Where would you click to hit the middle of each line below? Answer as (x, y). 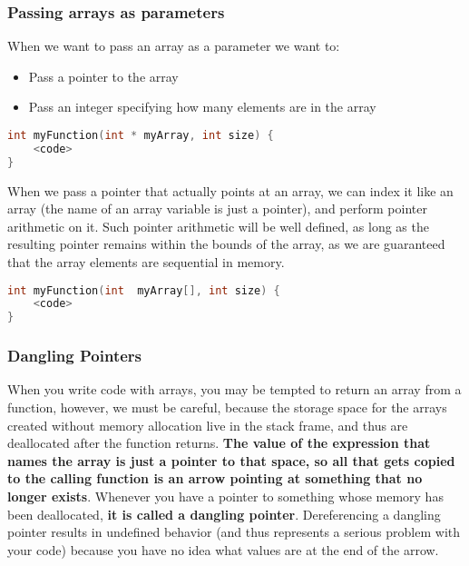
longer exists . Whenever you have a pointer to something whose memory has (225, 496)
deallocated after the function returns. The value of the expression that (219, 443)
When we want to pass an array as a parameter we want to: (174, 46)
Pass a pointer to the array (103, 76)
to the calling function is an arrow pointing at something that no (215, 478)
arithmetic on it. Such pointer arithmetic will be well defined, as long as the (218, 226)
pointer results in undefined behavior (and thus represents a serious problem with (234, 532)
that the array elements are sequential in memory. (146, 262)
